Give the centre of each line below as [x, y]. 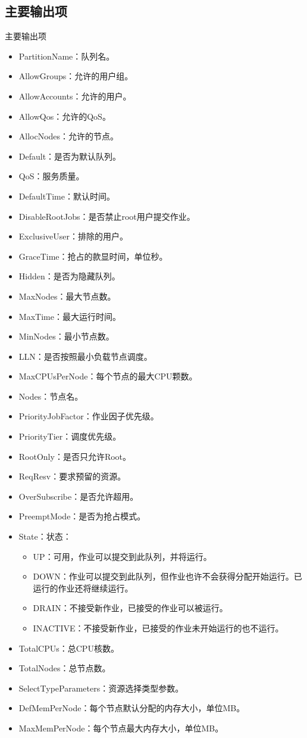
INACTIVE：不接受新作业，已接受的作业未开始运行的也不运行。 [158, 628]
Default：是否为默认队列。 [70, 156]
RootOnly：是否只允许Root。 [75, 456]
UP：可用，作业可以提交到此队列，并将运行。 [122, 556]
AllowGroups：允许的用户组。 [76, 76]
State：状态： [45, 536]
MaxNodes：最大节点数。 [67, 296]
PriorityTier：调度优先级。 [70, 436]
